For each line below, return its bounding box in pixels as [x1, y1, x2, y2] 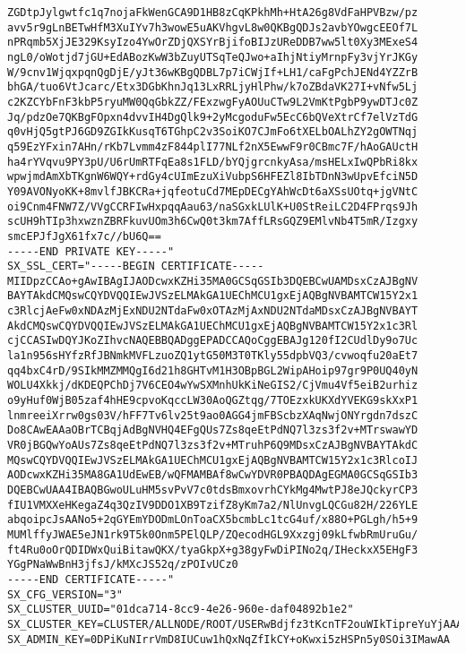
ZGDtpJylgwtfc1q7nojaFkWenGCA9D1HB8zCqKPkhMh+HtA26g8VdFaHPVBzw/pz [7, 6, 419, 19]
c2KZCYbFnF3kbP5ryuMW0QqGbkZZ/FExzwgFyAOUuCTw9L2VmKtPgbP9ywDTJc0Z [7, 95, 419, 108]
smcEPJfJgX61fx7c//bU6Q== [7, 229, 161, 243]
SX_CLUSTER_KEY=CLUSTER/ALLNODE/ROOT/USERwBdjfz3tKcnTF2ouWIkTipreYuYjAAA [7, 617, 463, 631]
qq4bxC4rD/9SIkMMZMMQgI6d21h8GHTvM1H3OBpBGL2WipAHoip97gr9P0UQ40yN [7, 364, 419, 377]
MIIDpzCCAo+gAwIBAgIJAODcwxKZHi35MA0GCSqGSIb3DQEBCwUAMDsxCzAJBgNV [7, 274, 419, 288]
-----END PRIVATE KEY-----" [7, 245, 175, 258]
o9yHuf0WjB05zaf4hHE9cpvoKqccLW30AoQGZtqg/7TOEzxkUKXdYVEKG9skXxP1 [7, 394, 419, 408]
